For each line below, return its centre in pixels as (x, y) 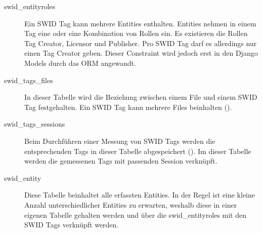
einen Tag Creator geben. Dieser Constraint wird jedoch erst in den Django (141, 53)
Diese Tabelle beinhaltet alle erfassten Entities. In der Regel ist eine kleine (140, 195)
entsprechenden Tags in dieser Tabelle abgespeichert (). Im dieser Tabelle (138, 151)
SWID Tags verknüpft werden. (72, 225)
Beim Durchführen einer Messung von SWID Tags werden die (120, 141)
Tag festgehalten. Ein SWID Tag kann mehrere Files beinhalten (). (128, 107)
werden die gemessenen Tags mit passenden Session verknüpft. (121, 161)
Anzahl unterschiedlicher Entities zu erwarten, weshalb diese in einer (131, 204)
